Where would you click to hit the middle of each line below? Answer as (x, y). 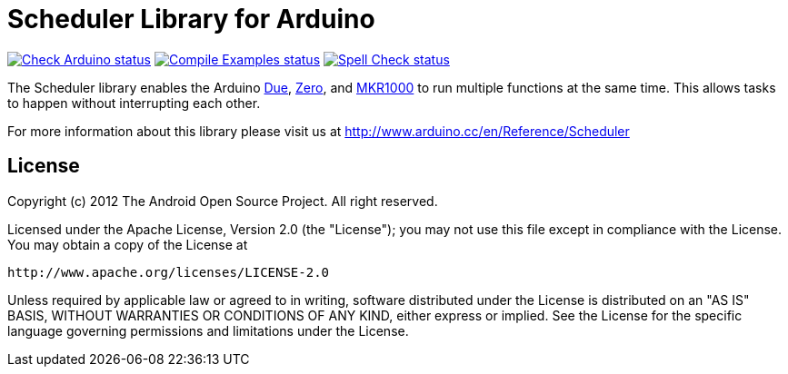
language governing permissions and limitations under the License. (208, 330)
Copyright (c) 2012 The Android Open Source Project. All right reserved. (223, 201)
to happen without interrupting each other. (134, 103)
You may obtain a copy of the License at (128, 244)
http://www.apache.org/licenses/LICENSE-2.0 (169, 272)
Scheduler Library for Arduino (191, 19)
